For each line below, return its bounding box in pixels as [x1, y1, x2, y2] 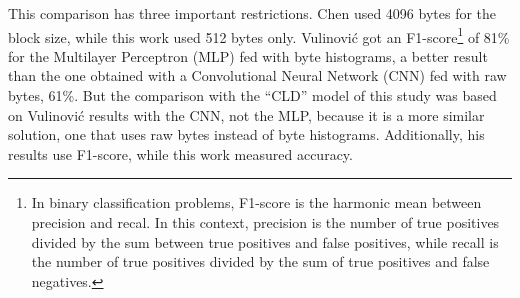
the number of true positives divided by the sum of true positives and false [31, 251, 490, 272]
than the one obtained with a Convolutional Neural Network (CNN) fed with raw [8, 65, 507, 86]
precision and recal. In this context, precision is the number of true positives [31, 212, 500, 232]
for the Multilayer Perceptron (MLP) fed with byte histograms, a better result [8, 45, 488, 66]
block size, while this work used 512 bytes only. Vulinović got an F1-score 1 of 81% [8, 23, 510, 47]
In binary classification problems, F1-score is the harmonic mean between [31, 192, 482, 213]
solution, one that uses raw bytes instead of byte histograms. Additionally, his [8, 124, 485, 145]
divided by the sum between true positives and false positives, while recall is [31, 231, 499, 252]
